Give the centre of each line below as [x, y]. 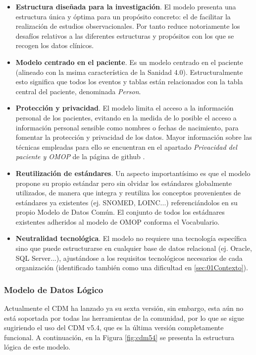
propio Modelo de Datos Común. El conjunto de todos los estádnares [120, 212]
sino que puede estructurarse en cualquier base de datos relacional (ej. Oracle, [134, 248]
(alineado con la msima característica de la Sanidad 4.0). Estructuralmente [129, 72]
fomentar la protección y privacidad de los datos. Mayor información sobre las [134, 137]
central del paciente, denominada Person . [78, 91]
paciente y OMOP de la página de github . [80, 156]
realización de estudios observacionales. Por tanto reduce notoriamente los [128, 26]
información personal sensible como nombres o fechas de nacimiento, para [127, 127]
